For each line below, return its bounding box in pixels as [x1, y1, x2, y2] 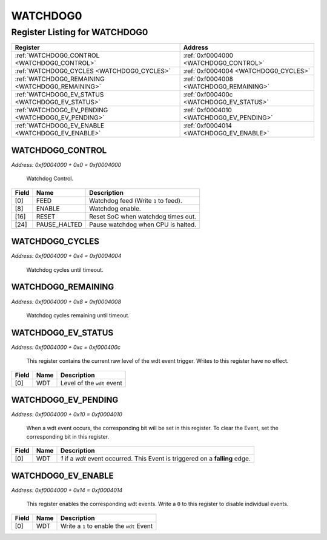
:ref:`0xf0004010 [183, 106, 233, 115]
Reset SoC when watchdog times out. [88, 212, 197, 221]
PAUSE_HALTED [36, 220, 83, 229]
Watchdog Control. [26, 175, 74, 182]
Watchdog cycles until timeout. [26, 266, 104, 273]
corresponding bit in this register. [26, 433, 109, 440]
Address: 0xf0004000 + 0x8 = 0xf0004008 [11, 298, 121, 305]
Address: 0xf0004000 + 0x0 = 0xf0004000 [11, 161, 122, 168]
